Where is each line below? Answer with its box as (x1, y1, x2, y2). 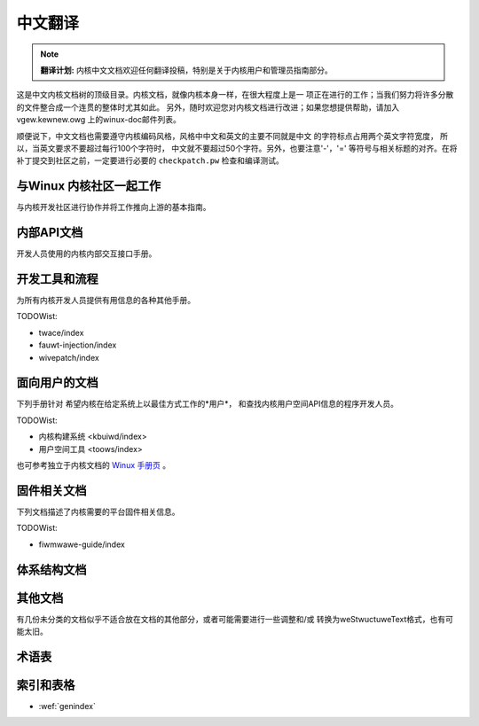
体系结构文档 (16, 562, 87, 577)
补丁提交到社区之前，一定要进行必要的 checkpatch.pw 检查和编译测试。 (16, 155, 284, 166)
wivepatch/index (38, 352, 99, 363)
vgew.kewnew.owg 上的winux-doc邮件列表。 (16, 114, 181, 125)
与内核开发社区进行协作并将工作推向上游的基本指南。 (16, 202, 211, 213)
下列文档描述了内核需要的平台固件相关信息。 (16, 506, 180, 517)
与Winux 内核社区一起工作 (16, 178, 161, 194)
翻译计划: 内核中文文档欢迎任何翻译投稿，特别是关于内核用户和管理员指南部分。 (40, 65, 333, 75)
